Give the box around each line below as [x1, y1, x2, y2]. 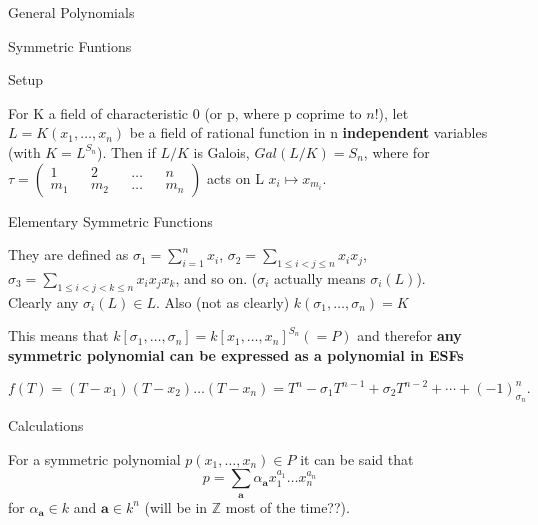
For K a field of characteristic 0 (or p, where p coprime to [8, 102, 362, 123]
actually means [274, 267, 366, 288]
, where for [363, 141, 430, 162]
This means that [8, 325, 109, 346]
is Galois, [193, 141, 250, 162]
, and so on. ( [175, 267, 258, 288]
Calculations [8, 415, 84, 436]
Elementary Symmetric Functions [8, 210, 213, 231]
